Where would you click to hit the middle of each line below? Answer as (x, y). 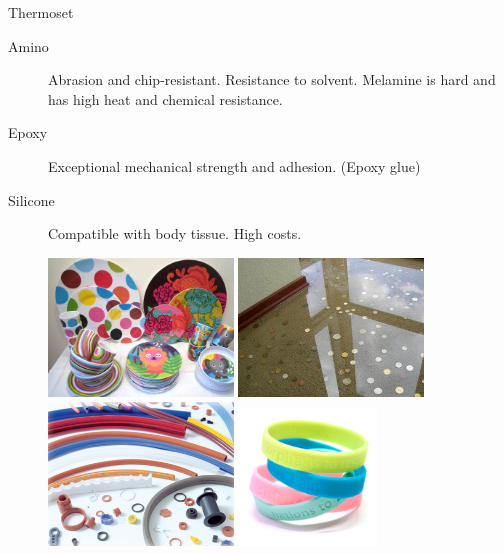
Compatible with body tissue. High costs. (175, 233)
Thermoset (41, 12)
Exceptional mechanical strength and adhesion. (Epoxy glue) (234, 165)
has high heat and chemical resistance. (165, 98)
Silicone (31, 199)
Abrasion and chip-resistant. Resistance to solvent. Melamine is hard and (272, 79)
